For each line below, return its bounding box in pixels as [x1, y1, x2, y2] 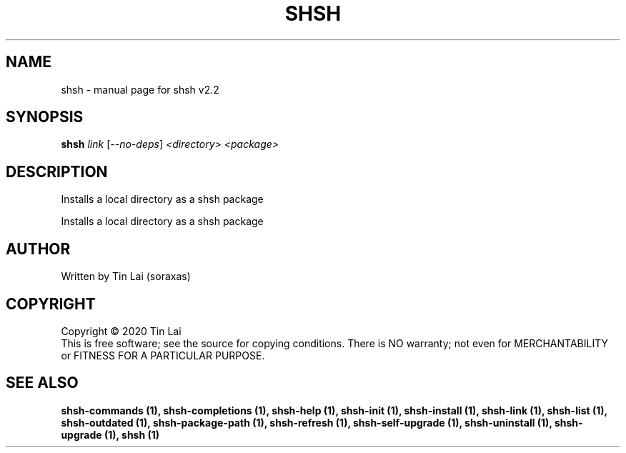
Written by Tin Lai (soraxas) [61, 270, 191, 283]
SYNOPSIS [6, 108, 84, 126]
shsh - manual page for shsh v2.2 [61, 83, 219, 96]
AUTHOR [6, 239, 71, 258]
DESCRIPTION [6, 162, 108, 181]
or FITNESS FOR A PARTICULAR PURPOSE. [61, 349, 265, 362]
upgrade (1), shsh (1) [61, 428, 160, 441]
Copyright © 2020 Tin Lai [61, 324, 182, 337]
